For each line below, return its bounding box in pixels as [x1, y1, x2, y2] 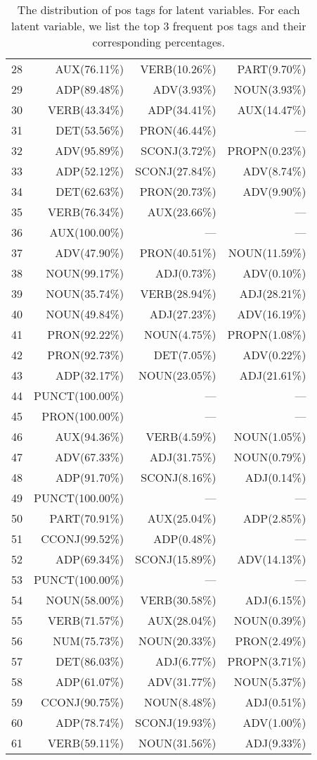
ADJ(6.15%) [245, 592, 306, 608]
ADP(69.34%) [55, 551, 124, 567]
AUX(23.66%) [147, 204, 216, 220]
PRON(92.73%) [47, 347, 124, 363]
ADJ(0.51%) [245, 694, 306, 710]
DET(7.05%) [153, 347, 216, 363]
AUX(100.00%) [49, 224, 124, 240]
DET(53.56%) [56, 122, 124, 138]
